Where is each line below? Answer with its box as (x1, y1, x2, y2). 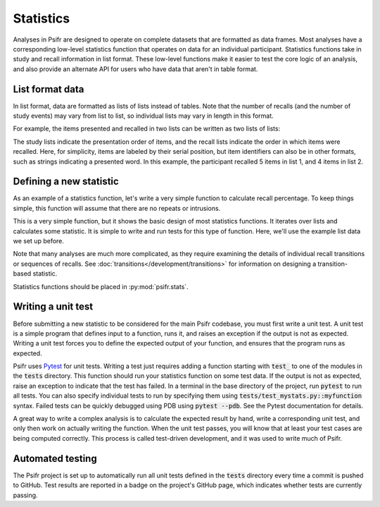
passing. (13, 491, 38, 499)
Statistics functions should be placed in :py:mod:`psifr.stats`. (13, 282, 189, 291)
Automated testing (13, 452, 98, 465)
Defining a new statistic (13, 176, 119, 188)
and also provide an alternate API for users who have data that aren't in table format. (13, 64, 258, 73)
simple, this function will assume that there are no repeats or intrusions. (13, 204, 221, 212)
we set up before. (13, 237, 65, 245)
